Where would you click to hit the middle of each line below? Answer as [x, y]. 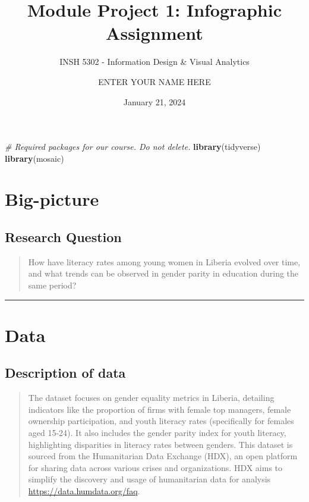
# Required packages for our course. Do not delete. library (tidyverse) [133, 147]
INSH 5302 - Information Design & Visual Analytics [154, 62]
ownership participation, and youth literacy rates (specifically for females [161, 421]
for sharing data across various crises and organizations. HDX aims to [155, 467]
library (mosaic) [34, 158]
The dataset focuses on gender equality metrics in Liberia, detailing [151, 398]
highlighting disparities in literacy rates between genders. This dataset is [160, 444]
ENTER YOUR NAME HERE [154, 81]
